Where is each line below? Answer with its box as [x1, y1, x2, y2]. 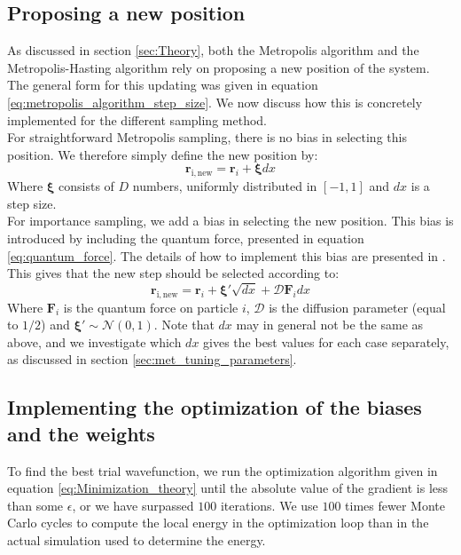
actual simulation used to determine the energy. [7, 531, 266, 550]
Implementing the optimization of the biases [7, 393, 422, 421]
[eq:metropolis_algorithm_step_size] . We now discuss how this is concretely [7, 92, 423, 111]
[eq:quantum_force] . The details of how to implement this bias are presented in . [7, 246, 446, 265]
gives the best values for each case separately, [203, 332, 449, 351]
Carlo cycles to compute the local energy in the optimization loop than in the [7, 513, 429, 532]
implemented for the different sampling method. [7, 110, 267, 129]
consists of [59, 177, 114, 195]
